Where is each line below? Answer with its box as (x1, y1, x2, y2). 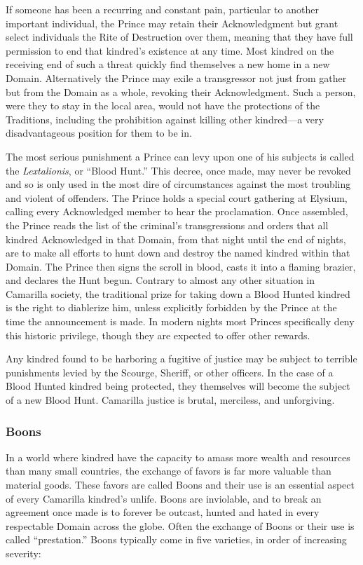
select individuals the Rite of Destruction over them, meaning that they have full (6, 29, 353, 44)
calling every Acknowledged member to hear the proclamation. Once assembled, (6, 204, 348, 219)
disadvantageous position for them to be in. (6, 125, 192, 140)
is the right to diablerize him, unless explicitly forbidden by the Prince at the (6, 300, 337, 315)
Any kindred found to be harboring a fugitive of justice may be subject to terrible (6, 351, 357, 366)
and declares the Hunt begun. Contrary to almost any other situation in (6, 273, 315, 287)
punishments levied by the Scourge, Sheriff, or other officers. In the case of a (6, 365, 334, 379)
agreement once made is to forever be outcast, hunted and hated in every (6, 505, 320, 519)
